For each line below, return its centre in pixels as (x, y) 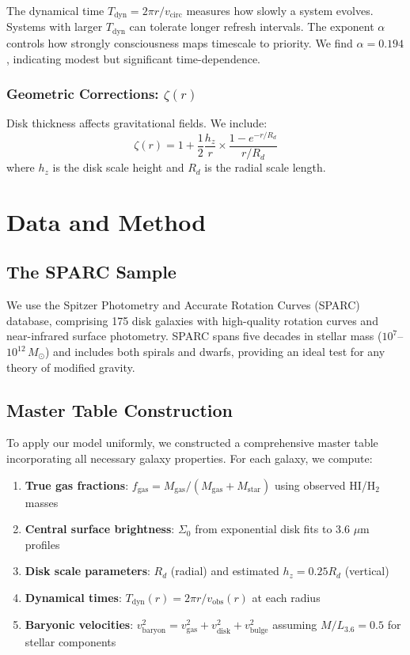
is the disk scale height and (118, 167)
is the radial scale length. (265, 167)
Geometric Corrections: (83, 94)
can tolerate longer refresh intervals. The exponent (252, 27)
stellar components (70, 641)
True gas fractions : (77, 485)
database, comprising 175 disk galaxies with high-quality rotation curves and (192, 320)
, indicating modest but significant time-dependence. (134, 58)
